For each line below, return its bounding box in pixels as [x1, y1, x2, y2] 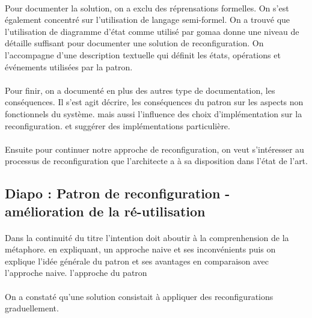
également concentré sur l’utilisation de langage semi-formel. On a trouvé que [5, 13, 290, 26]
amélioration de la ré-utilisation [5, 201, 206, 220]
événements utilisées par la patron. [5, 60, 133, 73]
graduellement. [5, 302, 59, 314]
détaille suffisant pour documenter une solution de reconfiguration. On [5, 37, 264, 49]
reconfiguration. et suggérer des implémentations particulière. [5, 119, 230, 132]
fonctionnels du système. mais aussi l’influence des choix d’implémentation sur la [5, 107, 302, 120]
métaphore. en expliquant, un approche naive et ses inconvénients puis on [5, 243, 276, 255]
